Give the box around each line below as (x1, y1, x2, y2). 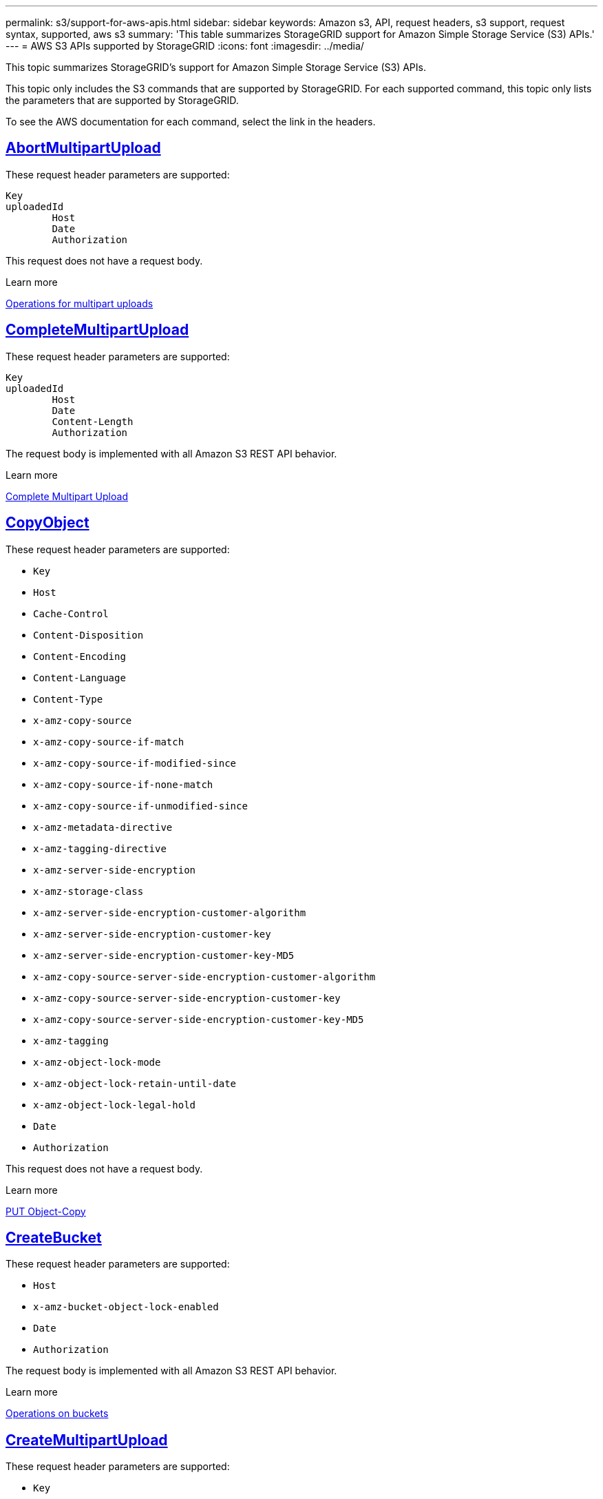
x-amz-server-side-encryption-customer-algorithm (33, 907, 306, 918)
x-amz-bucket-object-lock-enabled (33, 1301, 219, 1313)
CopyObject (6, 514, 89, 532)
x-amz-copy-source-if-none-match (33, 778, 213, 790)
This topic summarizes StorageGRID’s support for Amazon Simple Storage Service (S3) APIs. (6, 61, 426, 73)
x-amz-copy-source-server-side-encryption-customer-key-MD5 (33, 1013, 364, 1025)
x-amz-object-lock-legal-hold (33, 1099, 196, 1110)
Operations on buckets (6, 1407, 109, 1420)
